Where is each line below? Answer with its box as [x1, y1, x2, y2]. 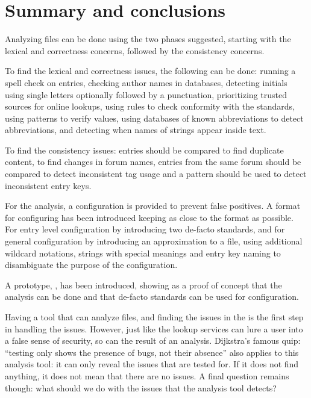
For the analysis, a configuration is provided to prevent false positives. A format [5, 199, 301, 212]
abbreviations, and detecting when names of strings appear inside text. [5, 123, 266, 136]
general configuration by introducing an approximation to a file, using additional [5, 235, 303, 247]
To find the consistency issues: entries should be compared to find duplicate [5, 143, 284, 156]
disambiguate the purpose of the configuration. [5, 258, 178, 271]
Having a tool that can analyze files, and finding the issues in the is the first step [5, 311, 304, 323]
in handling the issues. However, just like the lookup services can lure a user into [5, 322, 303, 335]
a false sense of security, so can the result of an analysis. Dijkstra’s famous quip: [5, 334, 301, 347]
